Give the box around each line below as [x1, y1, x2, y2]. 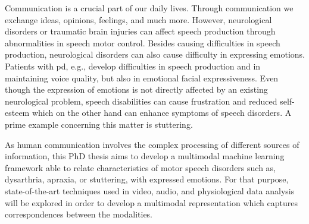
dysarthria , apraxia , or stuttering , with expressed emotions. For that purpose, [5, 173, 289, 185]
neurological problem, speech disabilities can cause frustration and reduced [5, 94, 277, 107]
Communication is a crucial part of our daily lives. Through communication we [5, 2, 294, 14]
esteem [5, 106, 30, 119]
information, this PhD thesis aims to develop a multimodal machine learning [5, 150, 285, 162]
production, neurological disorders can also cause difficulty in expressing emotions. [5, 48, 305, 61]
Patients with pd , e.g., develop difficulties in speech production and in [5, 59, 261, 72]
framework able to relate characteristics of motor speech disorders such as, [5, 161, 276, 173]
